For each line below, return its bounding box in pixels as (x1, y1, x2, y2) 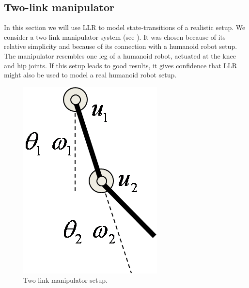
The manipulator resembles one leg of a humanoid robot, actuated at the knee (4, 50, 236, 61)
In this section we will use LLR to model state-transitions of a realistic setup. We (4, 22, 246, 32)
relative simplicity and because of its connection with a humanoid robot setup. (4, 41, 237, 51)
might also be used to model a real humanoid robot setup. (4, 70, 177, 80)
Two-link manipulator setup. (23, 275, 108, 285)
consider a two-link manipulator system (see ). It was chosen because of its (4, 31, 226, 42)
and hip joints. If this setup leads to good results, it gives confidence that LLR (4, 60, 237, 70)
